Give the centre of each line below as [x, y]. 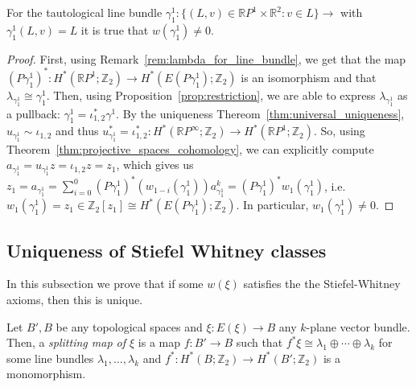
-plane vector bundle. [358, 326]
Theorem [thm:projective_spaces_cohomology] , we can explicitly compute [190, 148]
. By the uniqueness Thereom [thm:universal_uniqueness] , [260, 113]
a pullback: [33, 113]
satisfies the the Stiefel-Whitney [322, 284]
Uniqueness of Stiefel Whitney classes [167, 250]
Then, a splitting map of [66, 342]
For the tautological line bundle [84, 12]
